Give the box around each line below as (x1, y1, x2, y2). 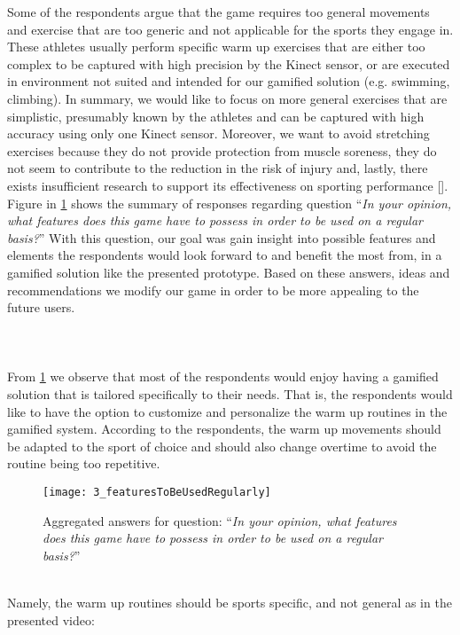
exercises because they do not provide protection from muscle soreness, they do (7, 141, 437, 160)
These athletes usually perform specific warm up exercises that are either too (7, 37, 425, 56)
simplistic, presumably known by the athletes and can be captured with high (7, 106, 425, 125)
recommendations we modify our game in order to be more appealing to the (7, 280, 419, 299)
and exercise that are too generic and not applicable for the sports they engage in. (7, 20, 454, 38)
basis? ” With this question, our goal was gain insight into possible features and (7, 228, 436, 247)
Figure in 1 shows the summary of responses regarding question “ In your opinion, (7, 193, 452, 212)
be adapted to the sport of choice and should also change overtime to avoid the (7, 436, 437, 455)
